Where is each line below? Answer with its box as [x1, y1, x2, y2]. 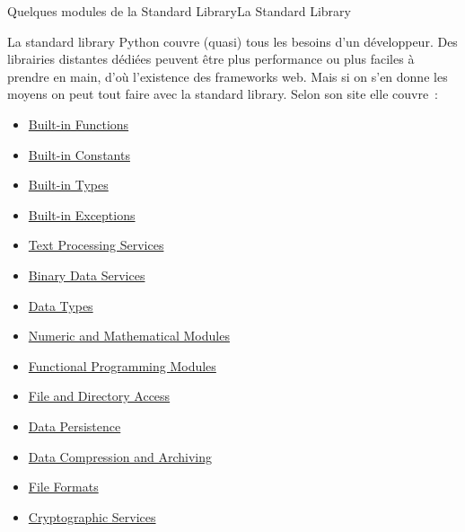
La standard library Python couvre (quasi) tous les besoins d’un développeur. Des [7, 31, 458, 50]
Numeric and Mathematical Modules [28, 326, 230, 345]
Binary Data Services [28, 265, 145, 284]
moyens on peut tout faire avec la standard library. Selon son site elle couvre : [7, 84, 439, 103]
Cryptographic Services [28, 507, 156, 526]
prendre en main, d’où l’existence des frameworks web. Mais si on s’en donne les [7, 66, 448, 85]
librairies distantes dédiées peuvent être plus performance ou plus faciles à [7, 49, 415, 68]
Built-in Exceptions [28, 205, 136, 224]
